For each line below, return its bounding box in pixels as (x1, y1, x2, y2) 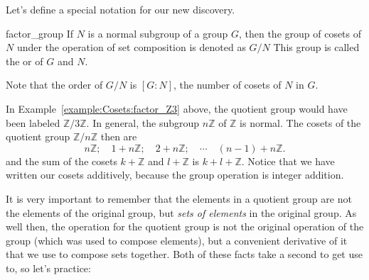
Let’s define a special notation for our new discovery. (6, 2, 235, 16)
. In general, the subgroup (86, 115, 200, 130)
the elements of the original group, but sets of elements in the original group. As (6, 205, 357, 220)
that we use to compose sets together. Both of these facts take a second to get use (6, 247, 363, 262)
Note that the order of (6, 77, 103, 92)
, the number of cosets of (173, 77, 282, 92)
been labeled (6, 115, 60, 130)
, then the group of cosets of (238, 26, 362, 40)
